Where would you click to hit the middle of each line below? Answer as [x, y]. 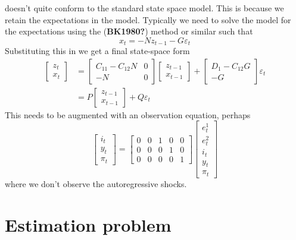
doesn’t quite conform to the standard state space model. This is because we [144, 8]
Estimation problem [88, 224]
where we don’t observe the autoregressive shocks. [96, 183]
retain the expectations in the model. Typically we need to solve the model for [148, 19]
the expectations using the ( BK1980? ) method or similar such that [129, 31]
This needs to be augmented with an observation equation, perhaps [128, 114]
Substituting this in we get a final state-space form [97, 51]
